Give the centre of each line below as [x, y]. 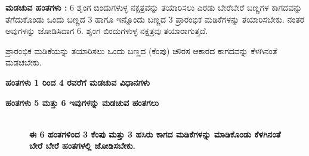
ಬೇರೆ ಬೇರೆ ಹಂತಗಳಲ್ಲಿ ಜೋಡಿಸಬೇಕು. [82, 146]
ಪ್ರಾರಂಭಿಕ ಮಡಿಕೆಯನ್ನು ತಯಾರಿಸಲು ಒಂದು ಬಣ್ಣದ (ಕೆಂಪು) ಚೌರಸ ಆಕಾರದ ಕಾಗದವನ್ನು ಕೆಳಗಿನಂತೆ [141, 50]
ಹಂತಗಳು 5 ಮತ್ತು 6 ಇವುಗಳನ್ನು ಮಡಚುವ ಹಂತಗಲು [82, 102]
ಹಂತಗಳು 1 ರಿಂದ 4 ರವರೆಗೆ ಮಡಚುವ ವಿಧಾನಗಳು [78, 82]
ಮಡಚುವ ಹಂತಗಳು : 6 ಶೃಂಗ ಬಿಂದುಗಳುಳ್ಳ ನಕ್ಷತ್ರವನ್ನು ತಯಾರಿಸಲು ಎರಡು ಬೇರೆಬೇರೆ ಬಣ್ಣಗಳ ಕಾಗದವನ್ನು [154, 7]
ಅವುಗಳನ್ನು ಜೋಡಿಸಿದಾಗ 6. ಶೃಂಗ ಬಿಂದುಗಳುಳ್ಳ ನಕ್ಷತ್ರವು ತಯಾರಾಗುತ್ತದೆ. [107, 31]
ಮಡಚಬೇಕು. [24, 62]
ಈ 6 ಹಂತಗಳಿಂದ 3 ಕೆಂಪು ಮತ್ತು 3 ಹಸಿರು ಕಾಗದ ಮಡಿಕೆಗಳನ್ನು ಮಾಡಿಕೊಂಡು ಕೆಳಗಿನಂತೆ [155, 134]
